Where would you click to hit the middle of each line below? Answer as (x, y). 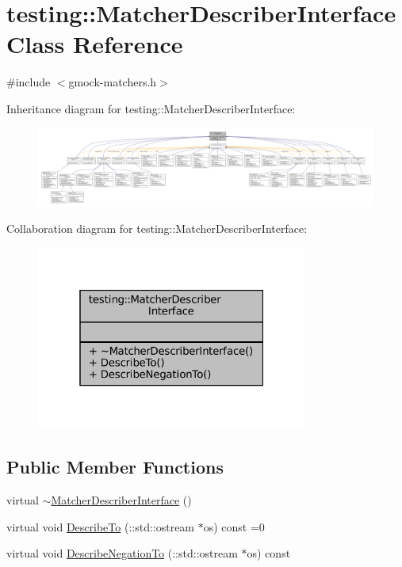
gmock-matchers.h (113, 82)
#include (29, 82)
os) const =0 (234, 526)
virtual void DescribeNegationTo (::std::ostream (122, 553)
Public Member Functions (115, 467)
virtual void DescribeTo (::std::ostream (101, 526)
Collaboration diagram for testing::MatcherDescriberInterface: (157, 228)
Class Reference (95, 44)
